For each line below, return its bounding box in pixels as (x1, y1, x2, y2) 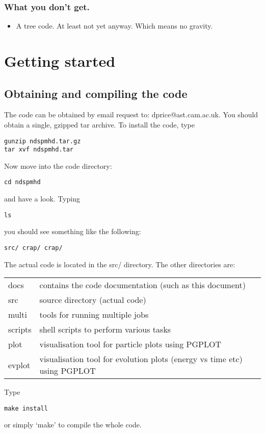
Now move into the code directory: (4, 160, 112, 171)
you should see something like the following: (4, 226, 141, 237)
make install (4, 404, 48, 412)
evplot (8, 359, 31, 371)
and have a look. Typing (4, 193, 80, 204)
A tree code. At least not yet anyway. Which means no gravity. (16, 20, 213, 31)
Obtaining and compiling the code (4, 85, 188, 101)
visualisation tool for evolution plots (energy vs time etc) (39, 353, 243, 365)
